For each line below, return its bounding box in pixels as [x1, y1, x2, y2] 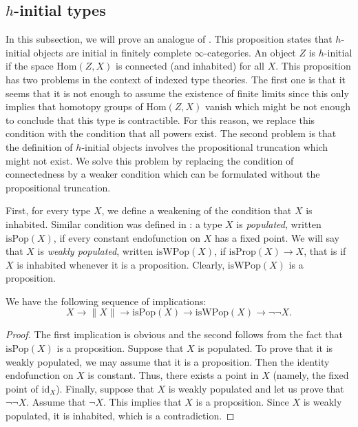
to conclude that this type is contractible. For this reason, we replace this [6, 112, 315, 127]
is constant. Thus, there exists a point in [87, 368, 259, 382]
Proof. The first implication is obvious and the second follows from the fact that [6, 327, 344, 342]
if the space [6, 59, 54, 73]
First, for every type [6, 203, 91, 218]
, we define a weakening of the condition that [101, 203, 292, 218]
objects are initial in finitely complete [33, 45, 191, 59]
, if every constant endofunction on [53, 230, 201, 244]
